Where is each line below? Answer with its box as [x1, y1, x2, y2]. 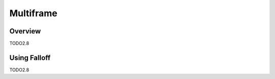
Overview [9, 27, 41, 35]
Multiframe [9, 8, 58, 19]
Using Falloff [9, 53, 51, 62]
